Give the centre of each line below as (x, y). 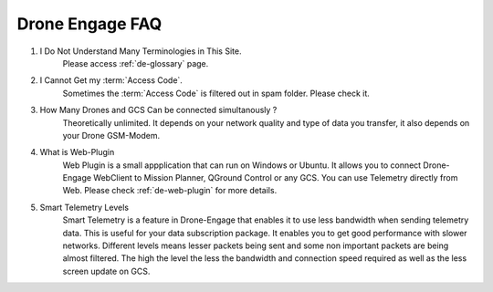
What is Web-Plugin (77, 152)
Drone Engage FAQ (89, 24)
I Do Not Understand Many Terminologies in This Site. (141, 51)
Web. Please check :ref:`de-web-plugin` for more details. (170, 191)
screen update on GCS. (106, 271)
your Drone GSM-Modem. (111, 135)
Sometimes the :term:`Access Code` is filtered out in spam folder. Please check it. (216, 93)
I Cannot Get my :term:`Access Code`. (111, 80)
